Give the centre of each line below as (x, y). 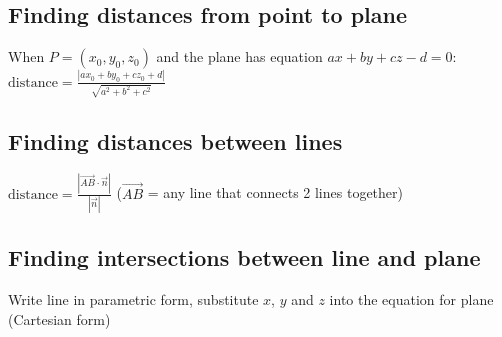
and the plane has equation (239, 56)
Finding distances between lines (175, 140)
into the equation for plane (411, 299)
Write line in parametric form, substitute (133, 299)
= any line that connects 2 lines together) (275, 192)
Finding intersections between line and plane (244, 257)
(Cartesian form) (59, 318)
